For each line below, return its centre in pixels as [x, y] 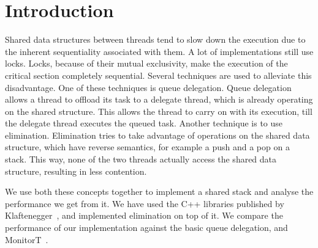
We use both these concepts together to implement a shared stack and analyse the [159, 191]
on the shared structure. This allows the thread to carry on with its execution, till [159, 111]
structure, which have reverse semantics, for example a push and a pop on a [147, 147]
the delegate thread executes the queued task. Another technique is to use [144, 123]
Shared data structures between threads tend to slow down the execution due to [155, 39]
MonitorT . [27, 239]
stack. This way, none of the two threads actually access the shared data [141, 159]
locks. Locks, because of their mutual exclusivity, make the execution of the [146, 63]
